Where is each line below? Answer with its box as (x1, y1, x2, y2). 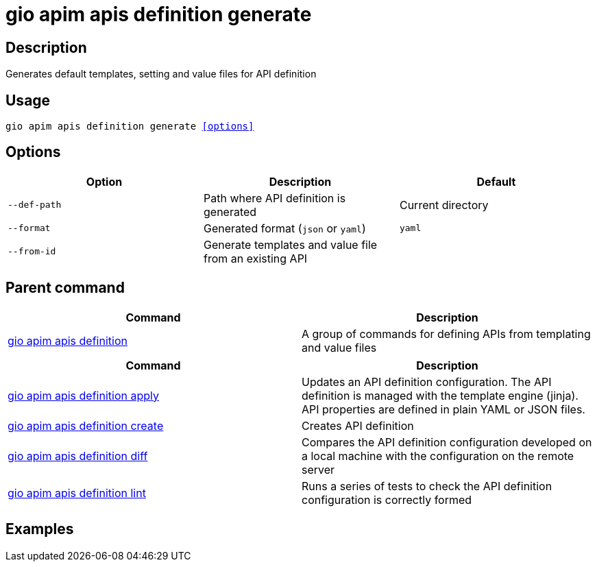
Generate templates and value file (203, 237, 378, 252)
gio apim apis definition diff (8, 448, 148, 463)
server (302, 462, 335, 476)
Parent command (5, 279, 125, 297)
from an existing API (203, 251, 308, 265)
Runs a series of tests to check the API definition (302, 479, 552, 493)
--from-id (8, 246, 56, 257)
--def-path (8, 200, 62, 210)
